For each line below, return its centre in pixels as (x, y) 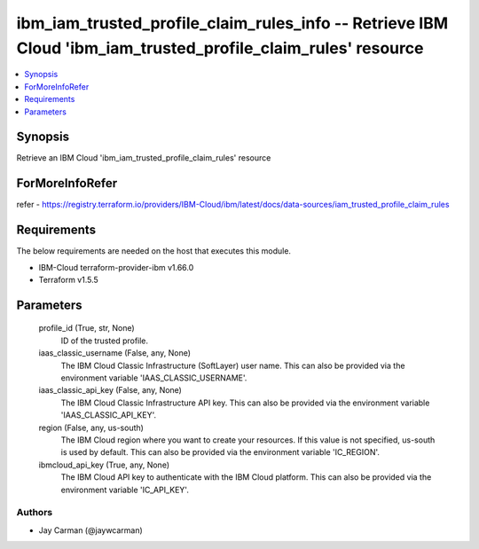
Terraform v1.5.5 (69, 280)
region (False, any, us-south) (91, 427)
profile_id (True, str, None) (86, 328)
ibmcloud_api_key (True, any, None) (104, 465)
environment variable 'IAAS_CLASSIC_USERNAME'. (154, 378)
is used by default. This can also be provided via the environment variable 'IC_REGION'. (220, 452)
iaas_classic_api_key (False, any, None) (110, 390)
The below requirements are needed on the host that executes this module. (154, 251)
